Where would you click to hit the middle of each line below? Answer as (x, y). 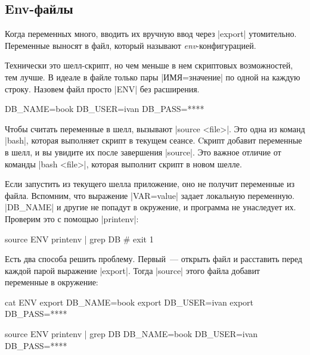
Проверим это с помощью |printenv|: (72, 218)
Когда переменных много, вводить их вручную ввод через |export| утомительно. (151, 34)
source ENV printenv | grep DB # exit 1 (79, 239)
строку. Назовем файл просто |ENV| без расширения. (102, 88)
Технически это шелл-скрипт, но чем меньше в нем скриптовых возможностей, (149, 65)
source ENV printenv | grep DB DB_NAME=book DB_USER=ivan (131, 334)
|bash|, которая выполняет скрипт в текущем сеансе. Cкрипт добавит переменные (154, 140)
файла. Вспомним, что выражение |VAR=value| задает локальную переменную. (150, 195)
